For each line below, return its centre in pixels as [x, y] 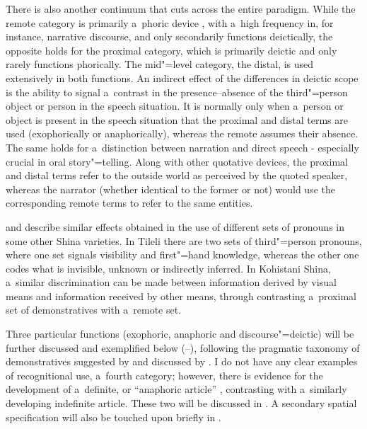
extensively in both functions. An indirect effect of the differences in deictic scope [182, 78]
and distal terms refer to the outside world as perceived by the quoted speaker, [177, 175]
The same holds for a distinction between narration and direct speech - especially [182, 147]
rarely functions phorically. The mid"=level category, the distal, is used [160, 64]
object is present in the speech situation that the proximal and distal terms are [177, 119]
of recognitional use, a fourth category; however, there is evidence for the [164, 375]
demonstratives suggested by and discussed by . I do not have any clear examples [182, 361]
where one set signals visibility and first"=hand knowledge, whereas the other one [182, 254]
